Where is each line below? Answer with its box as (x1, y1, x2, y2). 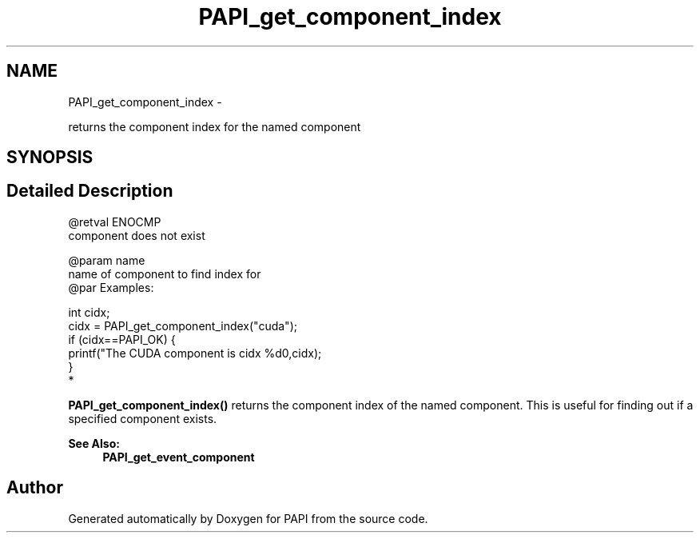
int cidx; (68, 305, 110, 319)
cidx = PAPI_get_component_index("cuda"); (68, 318, 297, 333)
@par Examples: (68, 280, 154, 294)
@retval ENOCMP (68, 214, 161, 229)
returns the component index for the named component (68, 119, 361, 134)
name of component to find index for (68, 266, 261, 281)
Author (6, 477, 63, 498)
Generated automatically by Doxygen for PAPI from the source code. (68, 511, 428, 525)
